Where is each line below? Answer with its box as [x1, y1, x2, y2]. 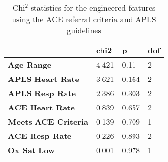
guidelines [67, 25, 101, 36]
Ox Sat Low [8, 144, 55, 156]
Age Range [8, 59, 52, 70]
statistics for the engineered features [31, 2, 156, 13]
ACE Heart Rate [8, 102, 75, 113]
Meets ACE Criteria [8, 116, 88, 127]
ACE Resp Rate [8, 130, 72, 141]
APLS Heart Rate [8, 73, 79, 84]
